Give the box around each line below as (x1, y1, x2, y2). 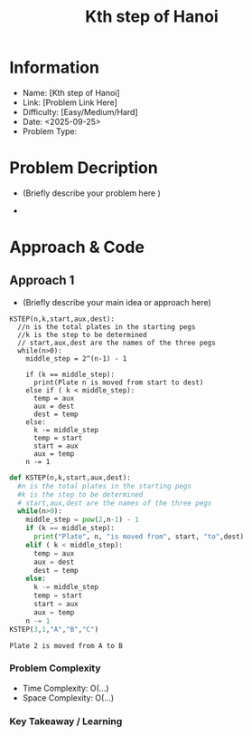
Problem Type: (22, 125, 78, 137)
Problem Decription (9, 158, 158, 179)
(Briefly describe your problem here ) (22, 188, 161, 199)
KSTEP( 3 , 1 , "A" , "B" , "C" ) (9, 625, 99, 634)
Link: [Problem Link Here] (22, 97, 117, 108)
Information (9, 57, 99, 78)
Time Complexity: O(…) (22, 683, 110, 693)
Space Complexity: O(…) (22, 692, 115, 703)
